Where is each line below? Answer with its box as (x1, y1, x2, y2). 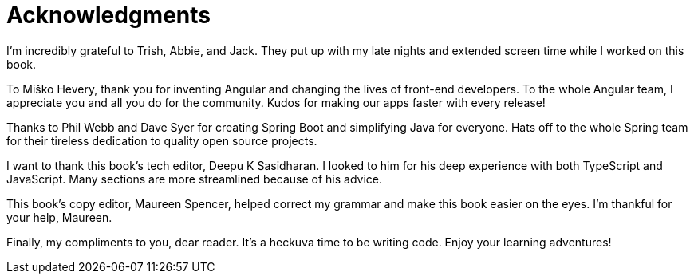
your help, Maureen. (6, 210, 112, 224)
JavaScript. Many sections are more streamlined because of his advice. (6, 172, 383, 186)
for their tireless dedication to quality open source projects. (6, 133, 317, 148)
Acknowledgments (6, 2, 211, 29)
